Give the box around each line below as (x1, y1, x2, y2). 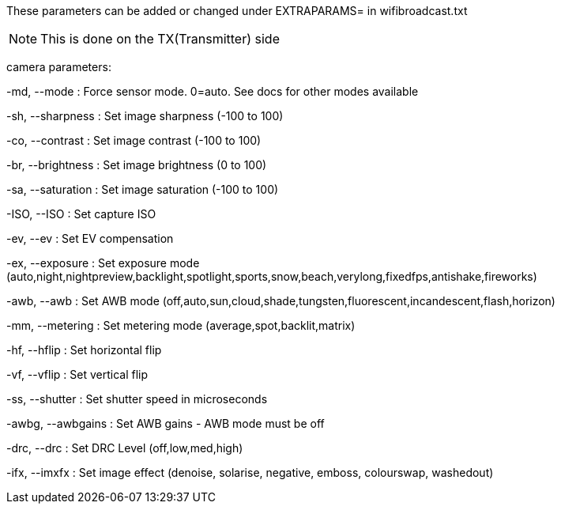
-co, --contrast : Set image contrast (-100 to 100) (6, 134, 262, 147)
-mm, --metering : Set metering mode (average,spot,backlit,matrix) (6, 319, 356, 332)
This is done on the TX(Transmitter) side (40, 31, 280, 47)
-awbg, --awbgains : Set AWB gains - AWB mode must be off (6, 417, 325, 430)
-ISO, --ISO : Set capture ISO (6, 207, 156, 221)
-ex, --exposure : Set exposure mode (6, 256, 200, 270)
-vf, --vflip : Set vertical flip (6, 368, 149, 381)
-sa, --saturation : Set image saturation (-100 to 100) (6, 183, 279, 196)
